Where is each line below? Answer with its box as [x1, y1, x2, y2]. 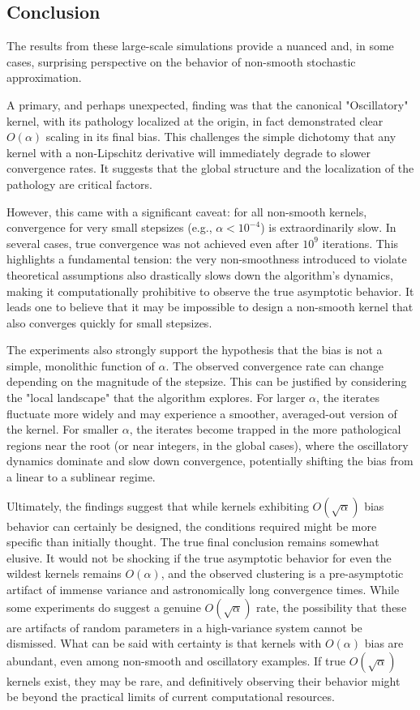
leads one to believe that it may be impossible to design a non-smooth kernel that [6, 298, 414, 315]
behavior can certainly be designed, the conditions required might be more [6, 517, 377, 534]
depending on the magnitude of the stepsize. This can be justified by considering [6, 373, 407, 390]
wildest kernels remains [6, 565, 122, 582]
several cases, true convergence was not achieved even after [6, 234, 299, 251]
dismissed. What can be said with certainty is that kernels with [6, 635, 322, 652]
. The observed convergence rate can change [165, 357, 384, 374]
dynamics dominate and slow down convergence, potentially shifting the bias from [6, 452, 414, 469]
